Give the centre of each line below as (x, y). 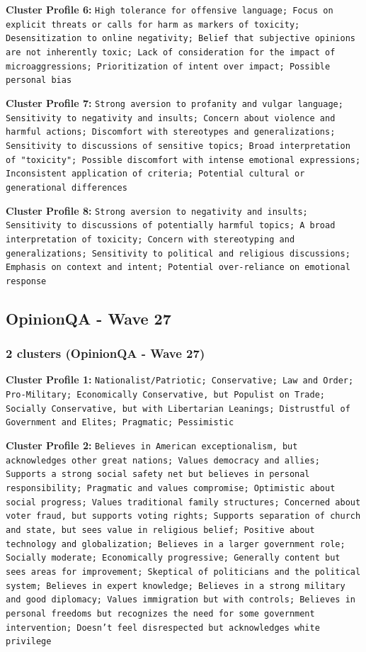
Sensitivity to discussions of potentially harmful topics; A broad (171, 226)
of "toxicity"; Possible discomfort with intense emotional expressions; (183, 160)
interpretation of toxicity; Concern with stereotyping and (150, 239)
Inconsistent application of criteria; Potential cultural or (155, 174)
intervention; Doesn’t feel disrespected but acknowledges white (163, 628)
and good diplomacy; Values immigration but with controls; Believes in (181, 600)
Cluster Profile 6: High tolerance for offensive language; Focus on (170, 9)
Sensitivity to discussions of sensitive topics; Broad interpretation (178, 146)
